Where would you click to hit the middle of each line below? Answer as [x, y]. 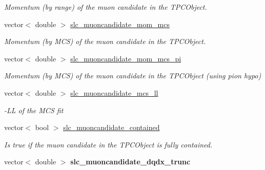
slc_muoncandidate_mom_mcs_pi [126, 58]
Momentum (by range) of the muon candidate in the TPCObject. [106, 7]
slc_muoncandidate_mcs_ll [114, 92]
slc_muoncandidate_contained [111, 127]
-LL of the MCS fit [34, 110]
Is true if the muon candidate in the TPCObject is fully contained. [108, 144]
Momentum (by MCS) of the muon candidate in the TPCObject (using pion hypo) [133, 76]
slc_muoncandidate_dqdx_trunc [130, 162]
